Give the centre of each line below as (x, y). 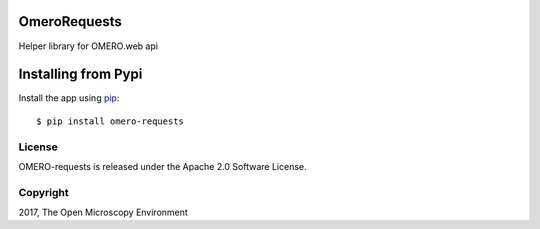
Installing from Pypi (80, 74)
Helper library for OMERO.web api (88, 46)
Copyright (43, 192)
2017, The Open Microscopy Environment (103, 212)
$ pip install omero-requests (110, 121)
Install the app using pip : (69, 98)
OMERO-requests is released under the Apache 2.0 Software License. (162, 166)
